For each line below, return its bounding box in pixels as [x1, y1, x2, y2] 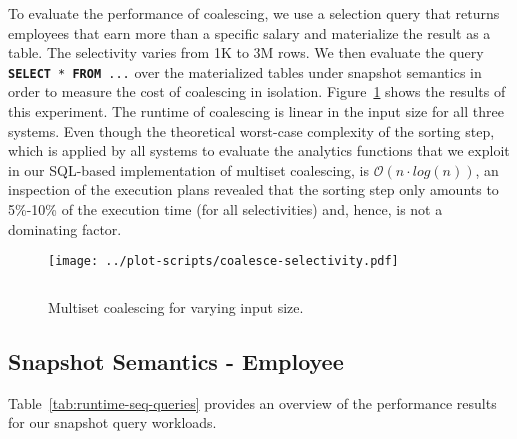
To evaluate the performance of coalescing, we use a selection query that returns [8, 3, 500, 23]
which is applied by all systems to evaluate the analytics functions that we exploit [8, 140, 510, 161]
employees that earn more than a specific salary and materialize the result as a [8, 22, 491, 43]
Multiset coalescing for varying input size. [48, 296, 304, 317]
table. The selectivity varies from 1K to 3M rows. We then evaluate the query [8, 42, 484, 63]
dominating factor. [8, 218, 122, 239]
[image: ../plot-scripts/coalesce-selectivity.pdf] [48, 254, 399, 269]
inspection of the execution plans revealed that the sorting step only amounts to [8, 179, 499, 200]
